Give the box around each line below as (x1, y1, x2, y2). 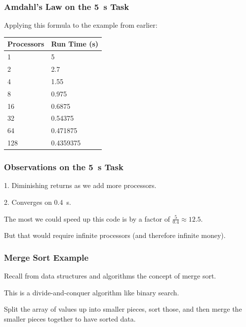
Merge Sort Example (4, 251, 89, 263)
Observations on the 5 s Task (4, 161, 123, 173)
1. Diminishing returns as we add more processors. (4, 180, 157, 190)
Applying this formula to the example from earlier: (4, 20, 158, 30)
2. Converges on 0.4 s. (4, 196, 71, 207)
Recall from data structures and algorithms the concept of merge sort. (4, 271, 216, 281)
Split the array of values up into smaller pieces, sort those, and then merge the (4, 304, 242, 314)
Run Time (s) (51, 39, 99, 49)
